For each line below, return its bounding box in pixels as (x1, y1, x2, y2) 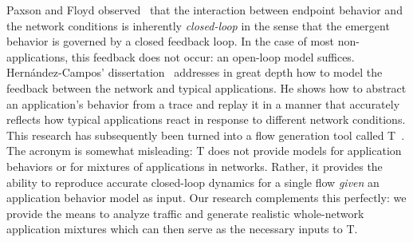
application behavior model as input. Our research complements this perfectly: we (6, 189, 407, 206)
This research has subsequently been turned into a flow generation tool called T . (6, 126, 405, 143)
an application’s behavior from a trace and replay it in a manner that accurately (6, 95, 400, 112)
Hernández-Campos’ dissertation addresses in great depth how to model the (6, 64, 383, 81)
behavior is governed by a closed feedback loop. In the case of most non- (6, 33, 360, 50)
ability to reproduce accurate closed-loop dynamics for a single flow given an (6, 173, 380, 190)
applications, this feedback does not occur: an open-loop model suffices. (6, 48, 355, 65)
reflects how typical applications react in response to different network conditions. (6, 111, 406, 128)
